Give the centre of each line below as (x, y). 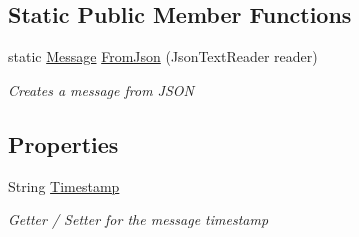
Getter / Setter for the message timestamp (138, 219)
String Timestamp (64, 185)
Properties (63, 143)
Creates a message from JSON (101, 89)
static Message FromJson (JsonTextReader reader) (163, 56)
